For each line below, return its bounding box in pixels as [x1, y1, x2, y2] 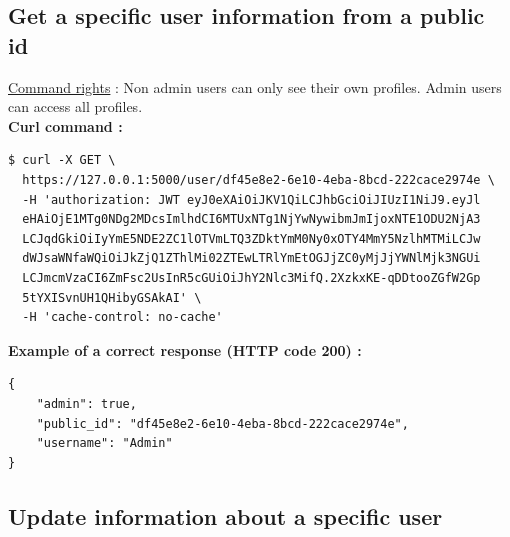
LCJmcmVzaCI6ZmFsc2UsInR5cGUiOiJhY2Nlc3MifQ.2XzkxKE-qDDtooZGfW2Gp [22, 270, 481, 285]
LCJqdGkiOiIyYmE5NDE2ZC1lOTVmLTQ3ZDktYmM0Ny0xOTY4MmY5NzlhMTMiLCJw [22, 231, 481, 246]
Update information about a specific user [8, 500, 443, 531]
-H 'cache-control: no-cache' [22, 310, 223, 325]
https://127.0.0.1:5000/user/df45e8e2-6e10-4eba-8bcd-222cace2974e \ [22, 172, 495, 187]
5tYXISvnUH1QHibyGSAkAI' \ [22, 290, 202, 305]
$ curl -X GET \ [8, 153, 116, 168]
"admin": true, [36, 396, 137, 411]
